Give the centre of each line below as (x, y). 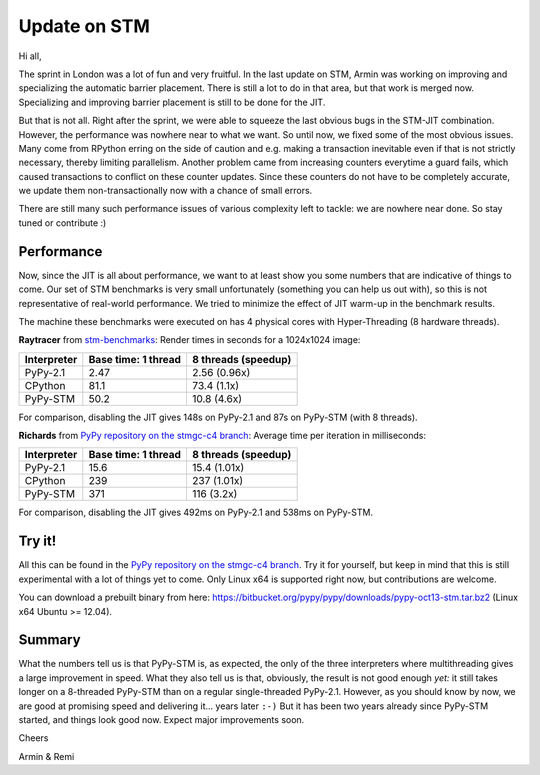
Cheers (33, 738)
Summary (49, 640)
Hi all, (30, 56)
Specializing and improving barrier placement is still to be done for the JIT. (172, 102)
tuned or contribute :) (62, 222)
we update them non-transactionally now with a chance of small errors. (165, 191)
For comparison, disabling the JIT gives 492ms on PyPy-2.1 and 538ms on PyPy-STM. (196, 512)
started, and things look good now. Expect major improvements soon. (161, 720)
